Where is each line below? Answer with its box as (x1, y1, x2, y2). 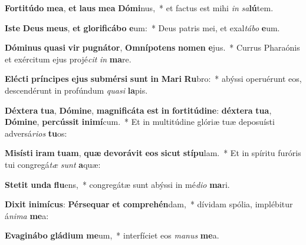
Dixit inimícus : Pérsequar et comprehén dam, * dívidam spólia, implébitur (5, 198, 293, 210)
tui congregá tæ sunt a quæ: (5, 158, 101, 170)
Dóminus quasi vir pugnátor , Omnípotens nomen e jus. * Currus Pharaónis (5, 41, 300, 54)
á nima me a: (5, 209, 49, 221)
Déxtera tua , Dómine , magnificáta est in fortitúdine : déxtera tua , (5, 104, 272, 116)
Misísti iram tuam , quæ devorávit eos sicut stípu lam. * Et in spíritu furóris (5, 147, 301, 159)
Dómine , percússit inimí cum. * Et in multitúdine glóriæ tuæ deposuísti (5, 115, 275, 128)
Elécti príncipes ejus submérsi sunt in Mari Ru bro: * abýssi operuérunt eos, (5, 72, 302, 85)
